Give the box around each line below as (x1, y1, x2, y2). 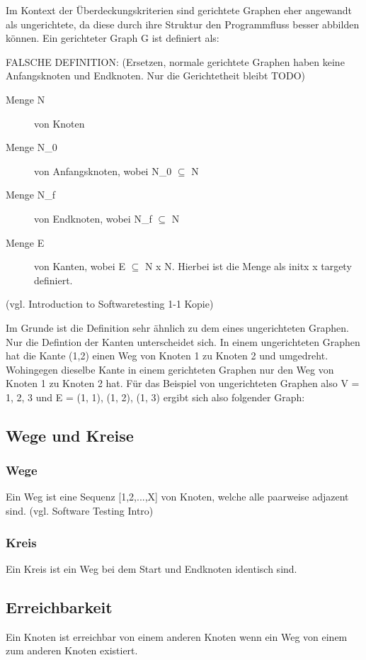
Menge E (6, 235, 45, 250)
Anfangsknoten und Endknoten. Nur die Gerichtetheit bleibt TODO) (6, 68, 306, 83)
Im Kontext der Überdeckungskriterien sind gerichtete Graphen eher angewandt (6, 3, 352, 17)
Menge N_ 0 (6, 140, 57, 155)
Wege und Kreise (6, 424, 134, 446)
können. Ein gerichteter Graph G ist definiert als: (6, 30, 219, 45)
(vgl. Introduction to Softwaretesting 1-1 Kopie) (6, 296, 214, 311)
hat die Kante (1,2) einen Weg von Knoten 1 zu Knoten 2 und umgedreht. (6, 348, 328, 363)
